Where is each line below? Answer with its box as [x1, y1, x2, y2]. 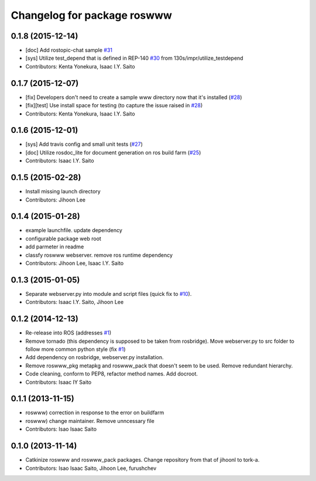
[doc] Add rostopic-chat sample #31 [25, 47, 113, 54]
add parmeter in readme [25, 243, 84, 250]
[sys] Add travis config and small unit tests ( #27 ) [25, 141, 143, 148]
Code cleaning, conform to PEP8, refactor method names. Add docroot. [25, 370, 198, 377]
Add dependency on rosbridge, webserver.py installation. [25, 354, 164, 361]
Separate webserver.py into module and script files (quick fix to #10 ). [25, 290, 192, 297]
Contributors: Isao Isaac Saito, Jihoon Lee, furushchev [25, 465, 157, 472]
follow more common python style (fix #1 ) [25, 346, 126, 353]
